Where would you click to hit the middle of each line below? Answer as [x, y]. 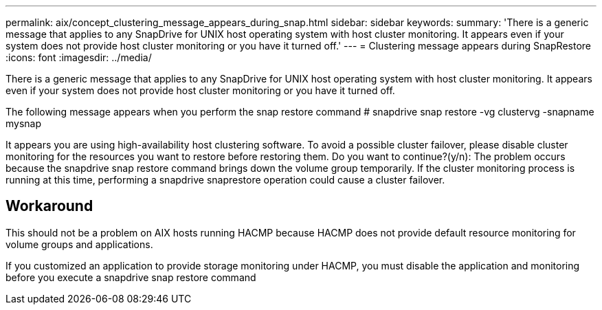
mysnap [24, 123]
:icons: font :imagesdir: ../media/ [79, 57]
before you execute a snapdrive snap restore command [131, 277]
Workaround [49, 206]
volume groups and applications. [79, 244]
